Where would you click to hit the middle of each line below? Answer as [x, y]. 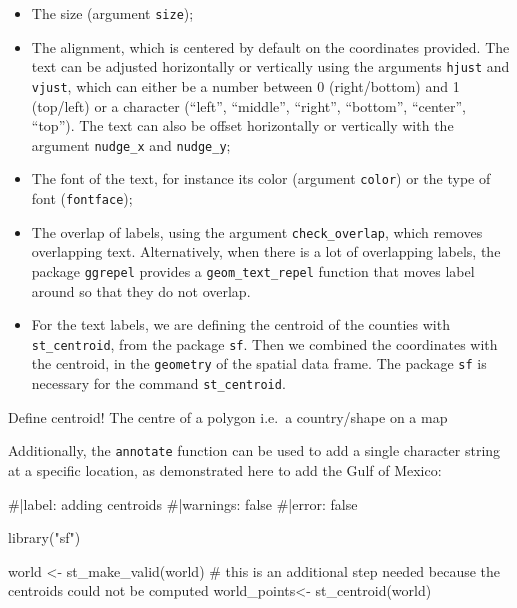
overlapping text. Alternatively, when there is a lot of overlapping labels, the [266, 251]
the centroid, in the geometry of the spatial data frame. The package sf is [259, 363]
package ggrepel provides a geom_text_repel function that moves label [253, 270]
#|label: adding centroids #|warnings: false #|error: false [183, 503]
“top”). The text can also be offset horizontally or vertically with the [242, 125]
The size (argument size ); [112, 13]
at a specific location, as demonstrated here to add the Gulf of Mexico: [225, 470]
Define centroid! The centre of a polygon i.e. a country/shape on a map [228, 416]
